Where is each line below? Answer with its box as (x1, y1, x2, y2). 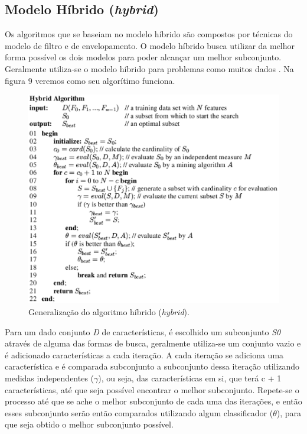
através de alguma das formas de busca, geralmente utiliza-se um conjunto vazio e (5, 337, 301, 349)
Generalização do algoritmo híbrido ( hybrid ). (28, 305, 190, 318)
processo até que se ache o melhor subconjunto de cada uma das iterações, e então (5, 395, 302, 407)
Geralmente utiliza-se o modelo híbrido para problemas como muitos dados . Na (5, 62, 294, 75)
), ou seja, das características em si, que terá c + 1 (98, 371, 282, 384)
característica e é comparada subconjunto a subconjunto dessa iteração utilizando (5, 360, 300, 373)
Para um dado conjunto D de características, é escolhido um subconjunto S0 (5, 325, 281, 338)
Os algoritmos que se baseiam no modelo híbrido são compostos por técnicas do (5, 28, 293, 40)
